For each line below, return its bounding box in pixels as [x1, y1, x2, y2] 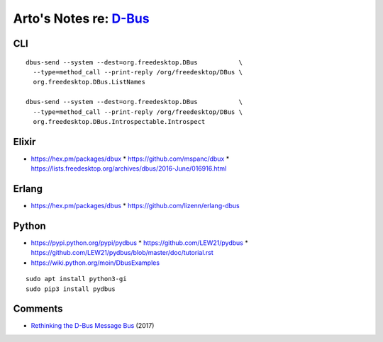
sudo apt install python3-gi [26, 275, 127, 283]
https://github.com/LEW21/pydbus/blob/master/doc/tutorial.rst [30, 249, 214, 257]
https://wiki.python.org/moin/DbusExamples [30, 258, 160, 267]
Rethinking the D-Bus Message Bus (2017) [30, 321, 155, 330]
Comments [13, 303, 63, 315]
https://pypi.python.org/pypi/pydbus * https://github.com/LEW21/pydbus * [30, 239, 248, 247]
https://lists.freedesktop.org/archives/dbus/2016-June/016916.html [30, 164, 227, 173]
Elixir [13, 135, 36, 148]
